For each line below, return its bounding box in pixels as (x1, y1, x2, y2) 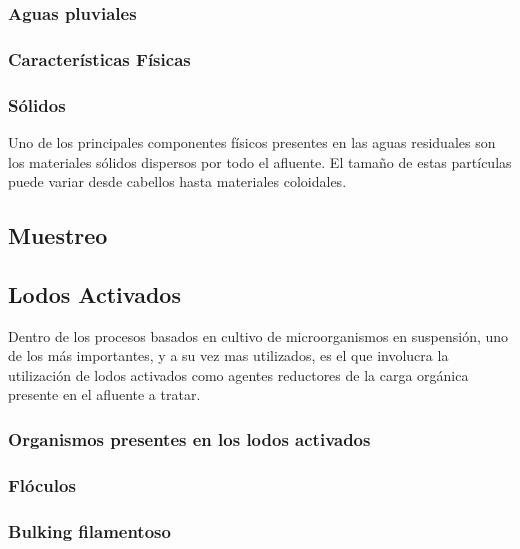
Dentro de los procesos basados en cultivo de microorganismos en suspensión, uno (8, 325, 509, 346)
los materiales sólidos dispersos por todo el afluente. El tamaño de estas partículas (8, 151, 512, 172)
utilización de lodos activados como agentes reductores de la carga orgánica (8, 364, 469, 385)
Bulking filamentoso (8, 518, 171, 543)
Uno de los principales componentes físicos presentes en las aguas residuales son (8, 131, 496, 152)
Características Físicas (8, 46, 191, 71)
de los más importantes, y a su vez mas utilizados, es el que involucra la (8, 345, 449, 366)
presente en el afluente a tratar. (8, 384, 201, 405)
